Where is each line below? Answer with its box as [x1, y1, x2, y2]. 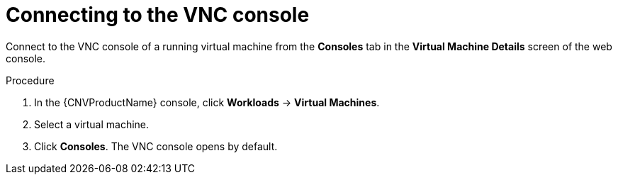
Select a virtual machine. [34, 118, 150, 130]
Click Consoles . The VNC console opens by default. [34, 140, 278, 152]
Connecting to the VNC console [6, 3, 310, 27]
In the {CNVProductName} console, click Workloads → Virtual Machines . [34, 96, 380, 108]
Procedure [6, 74, 55, 86]
